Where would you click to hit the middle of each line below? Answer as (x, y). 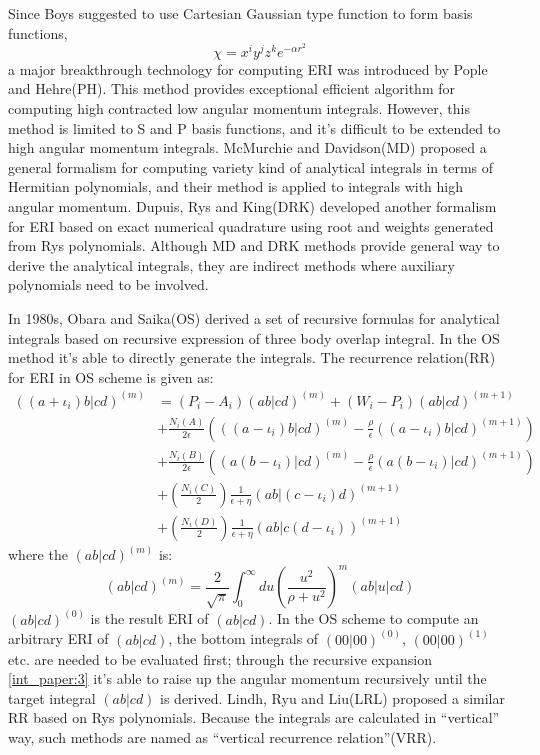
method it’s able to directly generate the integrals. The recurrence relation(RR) (252, 357)
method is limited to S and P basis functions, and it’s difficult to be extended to (254, 127)
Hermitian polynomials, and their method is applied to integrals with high (236, 186)
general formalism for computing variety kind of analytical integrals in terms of (251, 166)
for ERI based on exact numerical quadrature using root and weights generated (251, 225)
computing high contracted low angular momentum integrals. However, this (239, 108)
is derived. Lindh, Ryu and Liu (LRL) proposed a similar (333, 697)
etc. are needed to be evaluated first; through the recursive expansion (220, 658)
